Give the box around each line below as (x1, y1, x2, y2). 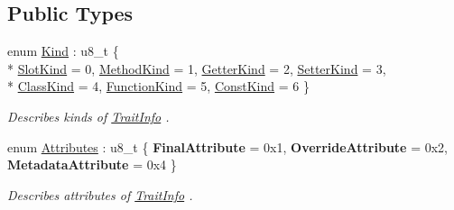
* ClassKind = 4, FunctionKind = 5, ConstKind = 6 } (7, 77, 310, 96)
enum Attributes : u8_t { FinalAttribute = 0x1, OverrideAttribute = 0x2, (7, 137, 448, 156)
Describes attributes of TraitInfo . (7, 185, 193, 204)
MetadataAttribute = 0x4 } (7, 155, 177, 174)
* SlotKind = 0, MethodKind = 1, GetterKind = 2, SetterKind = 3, (7, 59, 386, 78)
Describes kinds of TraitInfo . (7, 106, 170, 125)
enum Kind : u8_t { (7, 41, 119, 60)
